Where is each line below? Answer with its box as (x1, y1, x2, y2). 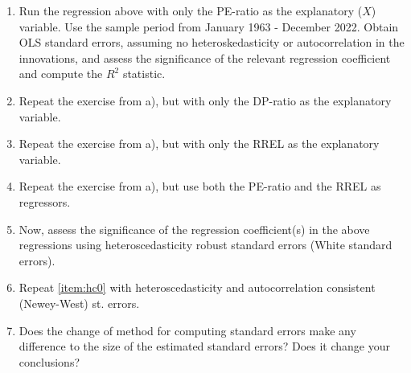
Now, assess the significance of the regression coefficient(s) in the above (18, 220, 370, 237)
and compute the (18, 65, 103, 82)
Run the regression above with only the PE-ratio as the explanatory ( (18, 2, 363, 18)
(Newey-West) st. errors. (18, 294, 140, 311)
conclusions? (18, 353, 80, 370)
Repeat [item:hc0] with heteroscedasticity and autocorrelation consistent (18, 279, 376, 296)
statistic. (122, 65, 166, 82)
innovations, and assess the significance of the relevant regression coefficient (18, 49, 391, 66)
